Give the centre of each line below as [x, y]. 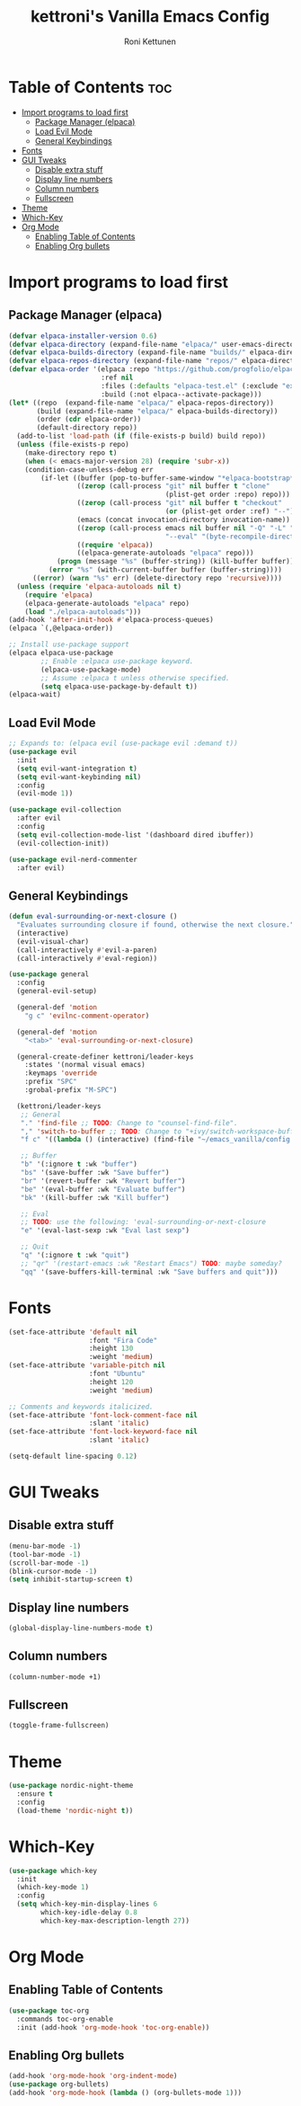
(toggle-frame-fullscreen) [59, 1726]
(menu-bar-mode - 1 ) [45, 1546]
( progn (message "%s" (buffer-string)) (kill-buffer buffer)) [175, 562]
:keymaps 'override [61, 1073]
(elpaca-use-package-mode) [91, 670]
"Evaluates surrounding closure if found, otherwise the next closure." [155, 925]
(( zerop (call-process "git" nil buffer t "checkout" [179, 503]
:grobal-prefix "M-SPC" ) [71, 1090]
